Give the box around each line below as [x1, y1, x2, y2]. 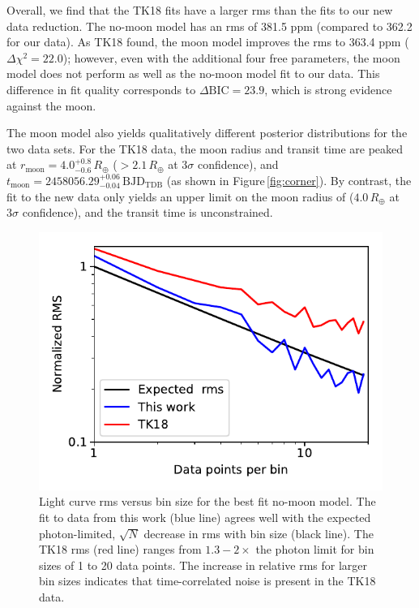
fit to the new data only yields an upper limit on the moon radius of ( [6, 188, 354, 205]
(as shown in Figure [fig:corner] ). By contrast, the [166, 171, 412, 188]
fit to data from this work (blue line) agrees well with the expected [39, 508, 371, 525]
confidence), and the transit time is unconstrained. [22, 204, 273, 221]
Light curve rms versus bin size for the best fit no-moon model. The [39, 493, 376, 510]
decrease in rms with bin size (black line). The [143, 524, 374, 541]
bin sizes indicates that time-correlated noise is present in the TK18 [39, 572, 376, 589]
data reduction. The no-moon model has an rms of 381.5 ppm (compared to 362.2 [6, 17, 413, 34]
